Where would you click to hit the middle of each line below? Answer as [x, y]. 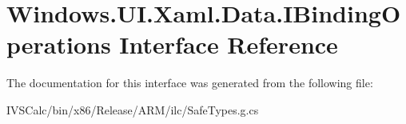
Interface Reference [229, 44]
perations [59, 44]
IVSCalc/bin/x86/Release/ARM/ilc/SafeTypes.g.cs [133, 109]
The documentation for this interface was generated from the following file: [190, 83]
